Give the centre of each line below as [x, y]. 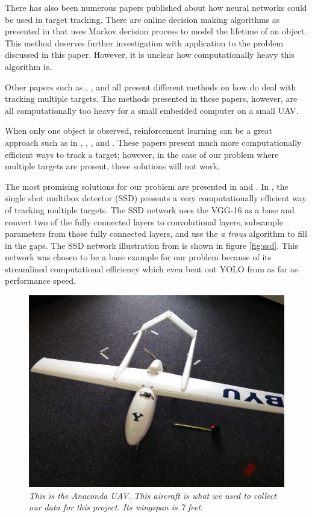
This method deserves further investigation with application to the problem [144, 42]
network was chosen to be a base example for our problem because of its [138, 257]
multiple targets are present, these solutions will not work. [112, 166]
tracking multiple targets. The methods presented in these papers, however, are [151, 99]
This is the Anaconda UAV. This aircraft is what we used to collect [153, 495]
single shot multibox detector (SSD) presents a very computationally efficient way [156, 198]
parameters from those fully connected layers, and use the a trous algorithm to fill [156, 233]
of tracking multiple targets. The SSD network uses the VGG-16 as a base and [150, 209]
